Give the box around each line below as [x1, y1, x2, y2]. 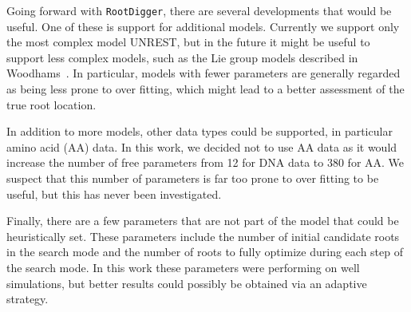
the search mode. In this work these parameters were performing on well [6, 259, 360, 275]
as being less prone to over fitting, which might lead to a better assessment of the [6, 81, 405, 97]
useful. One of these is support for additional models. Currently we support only [6, 18, 400, 34]
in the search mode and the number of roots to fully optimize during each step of [6, 243, 403, 260]
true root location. [6, 96, 97, 113]
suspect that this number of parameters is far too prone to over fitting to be [6, 170, 379, 186]
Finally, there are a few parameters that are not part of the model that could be [6, 212, 399, 229]
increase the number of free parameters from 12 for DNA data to [6, 154, 324, 171]
